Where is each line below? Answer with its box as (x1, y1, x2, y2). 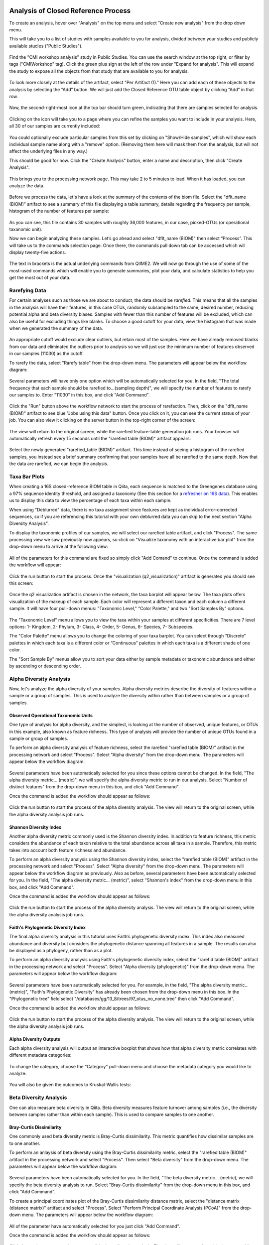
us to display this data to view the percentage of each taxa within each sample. (9, 498, 172, 503)
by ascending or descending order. (9, 663, 82, 669)
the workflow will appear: (9, 562, 61, 568)
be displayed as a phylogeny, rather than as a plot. (9, 948, 113, 953)
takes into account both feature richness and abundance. (9, 847, 127, 853)
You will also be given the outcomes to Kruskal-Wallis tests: (9, 1082, 132, 1088)
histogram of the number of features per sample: (9, 208, 110, 214)
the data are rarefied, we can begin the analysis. (9, 461, 109, 467)
